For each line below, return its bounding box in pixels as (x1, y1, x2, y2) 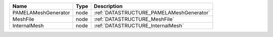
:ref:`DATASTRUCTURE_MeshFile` (94, 16, 174, 22)
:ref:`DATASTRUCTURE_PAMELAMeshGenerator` (94, 9, 210, 16)
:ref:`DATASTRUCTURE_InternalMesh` (94, 22, 184, 29)
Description (94, 3, 123, 9)
